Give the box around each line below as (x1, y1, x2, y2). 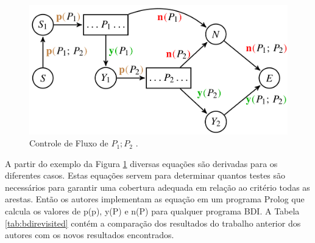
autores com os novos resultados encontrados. (5, 228, 174, 241)
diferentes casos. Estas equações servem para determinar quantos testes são (5, 169, 286, 182)
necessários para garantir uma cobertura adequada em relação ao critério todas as (5, 180, 310, 193)
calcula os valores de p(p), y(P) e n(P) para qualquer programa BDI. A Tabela (5, 205, 300, 217)
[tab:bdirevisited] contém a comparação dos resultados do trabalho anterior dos (5, 216, 301, 229)
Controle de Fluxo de (29, 137, 108, 149)
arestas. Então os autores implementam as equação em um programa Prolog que (5, 193, 305, 205)
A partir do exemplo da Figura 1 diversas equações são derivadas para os (5, 157, 278, 169)
